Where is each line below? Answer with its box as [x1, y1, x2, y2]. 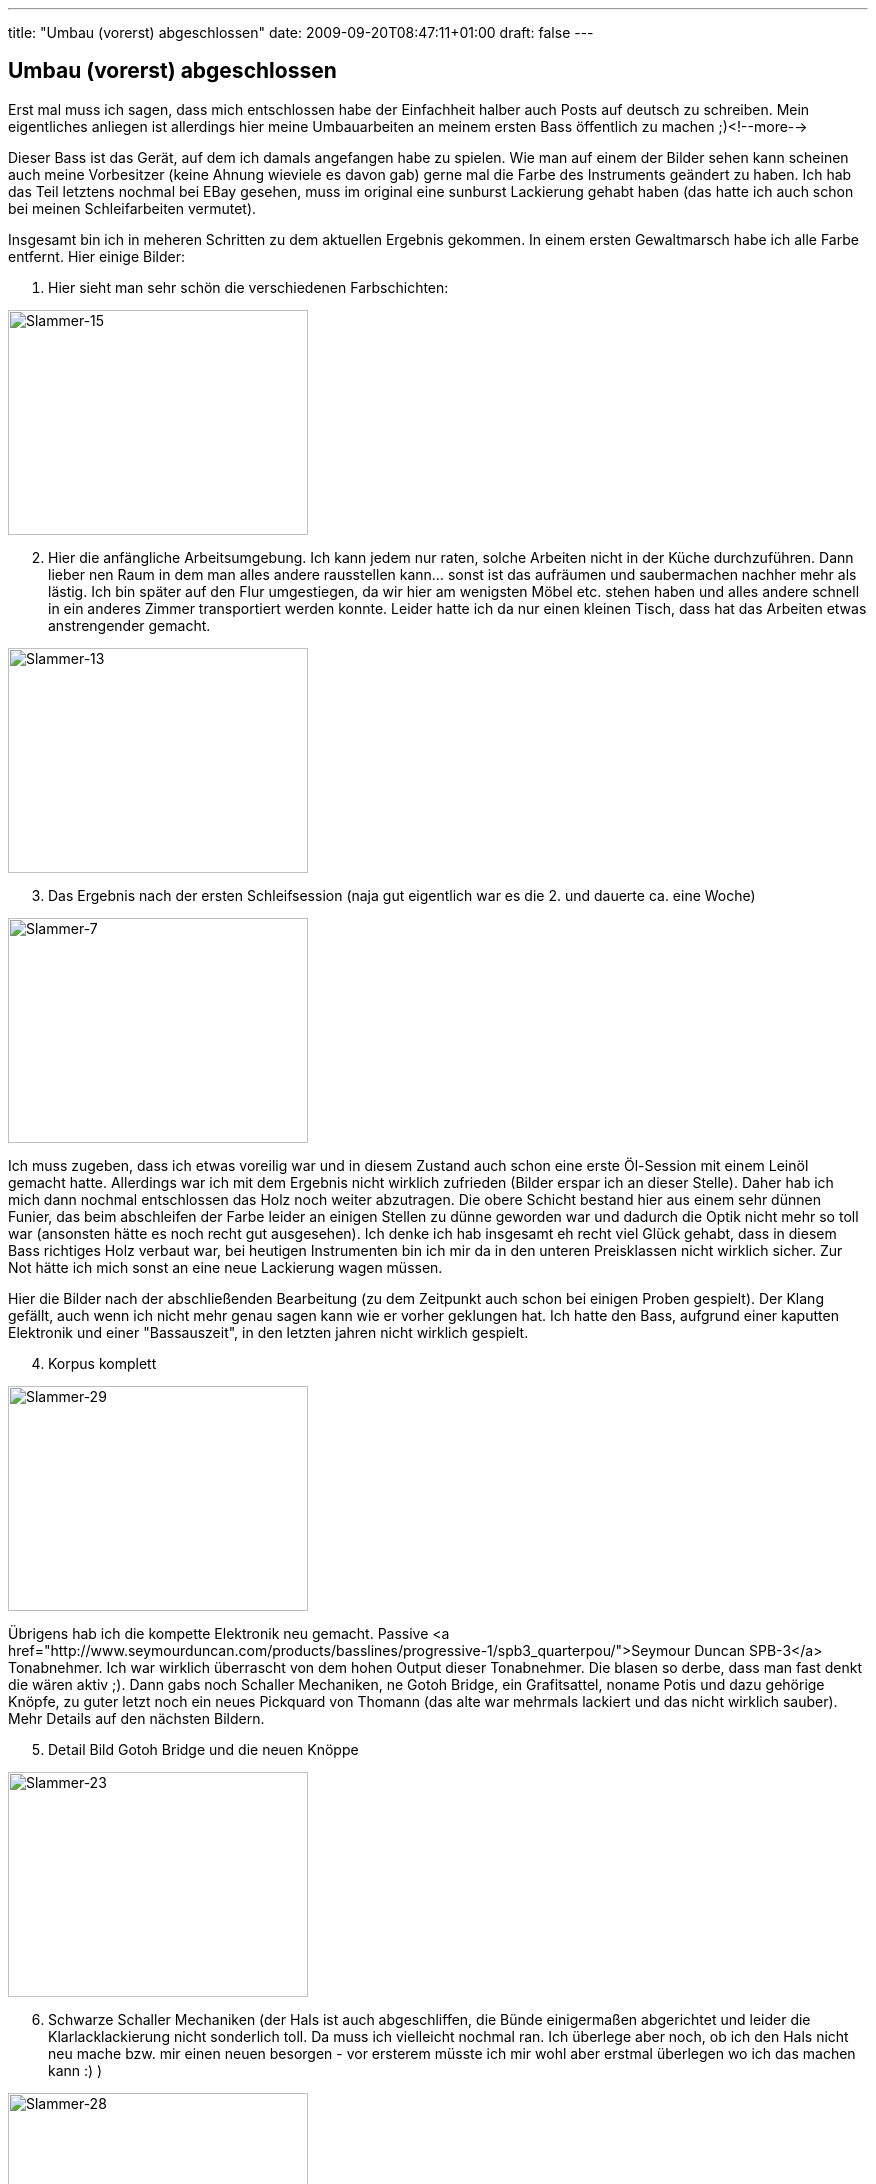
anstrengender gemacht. [48, 616, 211, 634]
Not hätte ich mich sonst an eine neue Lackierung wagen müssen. [8, 1258, 443, 1276]
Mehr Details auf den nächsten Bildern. [8, 1709, 265, 1727]
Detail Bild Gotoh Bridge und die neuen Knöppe [48, 1740, 359, 1758]
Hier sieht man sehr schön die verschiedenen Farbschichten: [48, 278, 449, 296]
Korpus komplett [48, 1354, 157, 1372]
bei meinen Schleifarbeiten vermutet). [8, 199, 257, 217]
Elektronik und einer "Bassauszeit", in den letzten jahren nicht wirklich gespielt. [8, 1323, 529, 1341]
